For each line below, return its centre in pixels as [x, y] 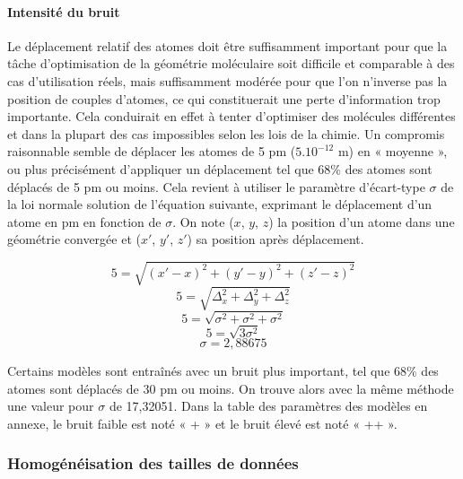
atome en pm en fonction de [84, 221]
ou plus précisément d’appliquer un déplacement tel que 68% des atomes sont [220, 168]
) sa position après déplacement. [275, 239]
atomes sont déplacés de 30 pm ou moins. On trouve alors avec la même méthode [231, 388]
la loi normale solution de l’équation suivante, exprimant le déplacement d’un [220, 204]
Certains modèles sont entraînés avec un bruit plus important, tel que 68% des [223, 371]
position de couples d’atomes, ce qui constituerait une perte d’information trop [224, 98]
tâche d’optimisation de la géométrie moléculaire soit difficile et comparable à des [231, 63]
